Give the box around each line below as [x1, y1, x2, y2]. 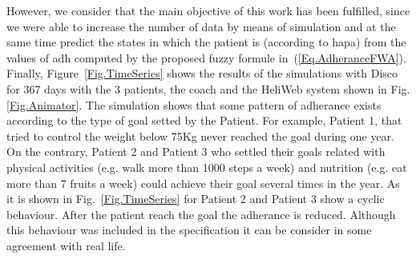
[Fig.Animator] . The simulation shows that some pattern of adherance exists [6, 96, 382, 113]
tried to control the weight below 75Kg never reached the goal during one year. [6, 127, 394, 144]
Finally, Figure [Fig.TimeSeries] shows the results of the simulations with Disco [6, 65, 398, 82]
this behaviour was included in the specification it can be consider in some [6, 221, 372, 238]
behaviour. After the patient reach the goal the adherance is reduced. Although [6, 205, 396, 222]
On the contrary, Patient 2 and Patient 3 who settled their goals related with [6, 143, 386, 160]
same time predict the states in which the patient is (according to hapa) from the [6, 34, 406, 50]
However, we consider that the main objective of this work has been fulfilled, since [6, 2, 410, 18]
